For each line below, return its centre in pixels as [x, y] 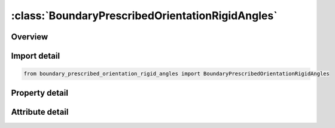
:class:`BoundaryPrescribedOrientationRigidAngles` [144, 16]
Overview [30, 37]
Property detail [40, 93]
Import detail [35, 56]
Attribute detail [40, 112]
